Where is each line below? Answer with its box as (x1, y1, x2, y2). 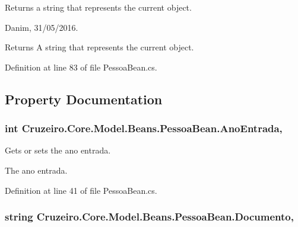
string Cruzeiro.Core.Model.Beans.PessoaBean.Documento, (5, 209, 294, 224)
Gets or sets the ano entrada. (5, 144, 111, 156)
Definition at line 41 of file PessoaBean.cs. (5, 184, 157, 196)
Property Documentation (5, 89, 163, 108)
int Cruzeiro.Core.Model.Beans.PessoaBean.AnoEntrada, (5, 121, 283, 136)
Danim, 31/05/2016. (5, 21, 78, 33)
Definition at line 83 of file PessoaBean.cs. (5, 60, 157, 73)
